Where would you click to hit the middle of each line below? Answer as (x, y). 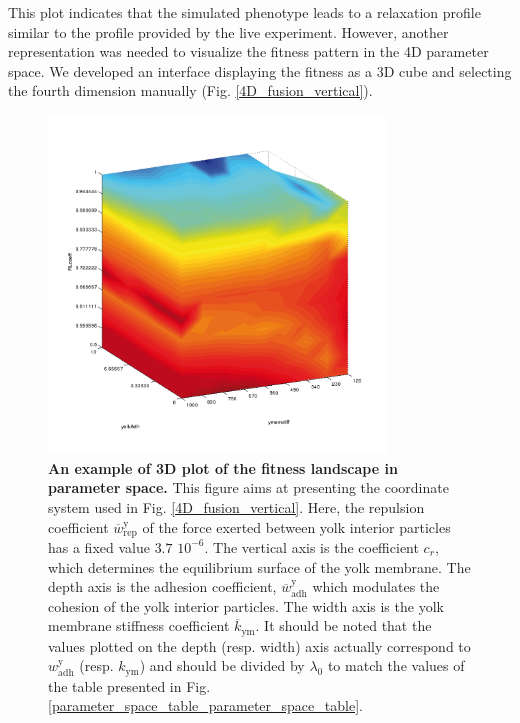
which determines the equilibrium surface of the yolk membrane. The (259, 566)
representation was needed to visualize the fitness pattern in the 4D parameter (248, 51)
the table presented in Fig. (129, 685)
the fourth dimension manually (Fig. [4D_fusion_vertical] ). (190, 90)
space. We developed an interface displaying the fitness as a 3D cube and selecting (260, 70)
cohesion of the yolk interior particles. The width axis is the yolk (246, 605)
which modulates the (376, 586)
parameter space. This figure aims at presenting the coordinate (248, 487)
